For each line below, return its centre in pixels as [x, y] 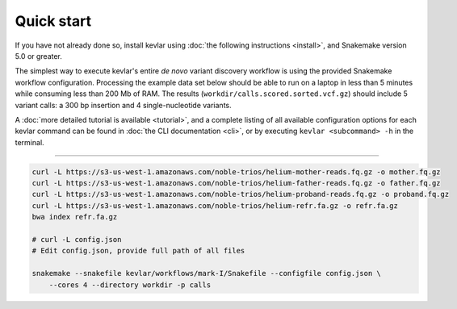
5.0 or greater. [38, 56]
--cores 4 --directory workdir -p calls [130, 285]
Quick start [53, 21]
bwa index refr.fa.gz [75, 217]
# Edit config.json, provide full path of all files [138, 251]
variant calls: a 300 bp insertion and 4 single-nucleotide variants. [123, 105]
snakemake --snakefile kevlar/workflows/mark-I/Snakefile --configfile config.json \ [206, 274]
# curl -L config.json [77, 239]
